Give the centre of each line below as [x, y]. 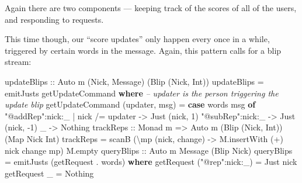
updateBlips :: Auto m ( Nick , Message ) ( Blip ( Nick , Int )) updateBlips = [134, 81]
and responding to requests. [54, 19]
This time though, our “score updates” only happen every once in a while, [137, 39]
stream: [18, 62]
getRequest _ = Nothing [49, 173]
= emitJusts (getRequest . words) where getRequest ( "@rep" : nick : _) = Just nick [151, 162]
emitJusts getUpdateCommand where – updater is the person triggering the [142, 93]
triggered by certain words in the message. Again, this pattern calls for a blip [143, 50]
